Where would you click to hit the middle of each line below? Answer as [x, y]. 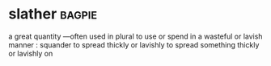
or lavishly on [31, 53]
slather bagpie [53, 14]
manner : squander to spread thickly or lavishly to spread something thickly [134, 44]
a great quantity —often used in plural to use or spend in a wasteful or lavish [135, 36]
